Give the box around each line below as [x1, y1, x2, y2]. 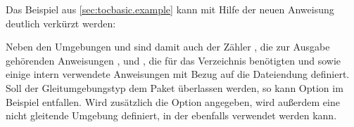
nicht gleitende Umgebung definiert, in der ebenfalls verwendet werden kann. [6, 108, 337, 123]
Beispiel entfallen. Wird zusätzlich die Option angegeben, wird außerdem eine [6, 94, 340, 109]
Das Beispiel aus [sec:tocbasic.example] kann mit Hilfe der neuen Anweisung [6, 2, 334, 16]
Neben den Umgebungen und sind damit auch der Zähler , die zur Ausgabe [6, 39, 330, 54]
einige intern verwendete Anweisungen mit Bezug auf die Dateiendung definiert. [6, 67, 350, 81]
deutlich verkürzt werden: [6, 15, 116, 30]
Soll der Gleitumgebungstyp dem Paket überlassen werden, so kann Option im [6, 80, 343, 95]
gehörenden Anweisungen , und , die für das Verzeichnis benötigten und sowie [6, 53, 341, 67]
